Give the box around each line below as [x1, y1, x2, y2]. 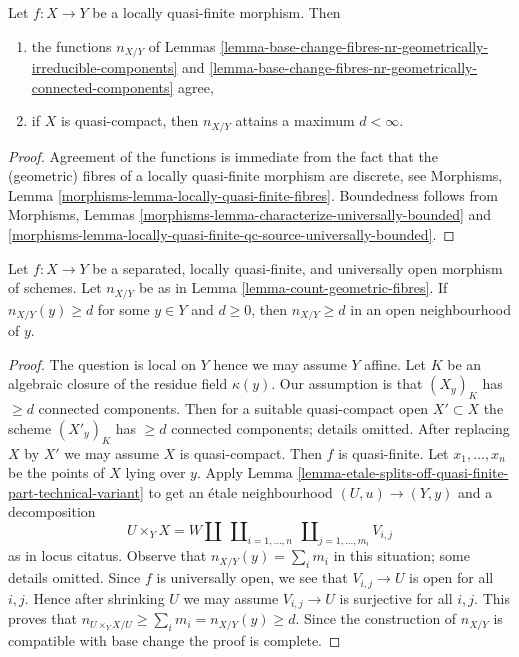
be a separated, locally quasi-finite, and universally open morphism [92, 257, 503, 278]
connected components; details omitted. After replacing [171, 417, 510, 438]
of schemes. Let [8, 277, 102, 298]
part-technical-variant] [8, 481, 144, 502]
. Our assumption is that [271, 373, 423, 394]
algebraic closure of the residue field [8, 373, 228, 394]
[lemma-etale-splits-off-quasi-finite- [297, 462, 509, 483]
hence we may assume [213, 353, 347, 374]
